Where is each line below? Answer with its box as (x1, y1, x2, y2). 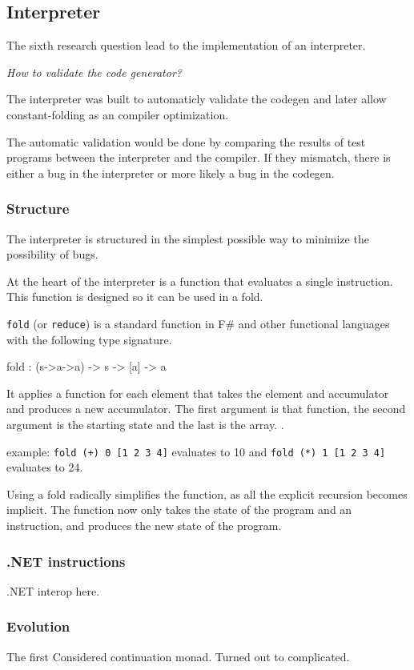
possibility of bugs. (6, 246, 98, 263)
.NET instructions (6, 551, 126, 571)
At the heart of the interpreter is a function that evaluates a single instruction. (6, 272, 393, 289)
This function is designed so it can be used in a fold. (6, 288, 263, 305)
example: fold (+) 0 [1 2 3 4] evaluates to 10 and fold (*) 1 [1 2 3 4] (6, 443, 386, 459)
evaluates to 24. (6, 459, 83, 475)
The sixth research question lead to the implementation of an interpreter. (6, 37, 366, 54)
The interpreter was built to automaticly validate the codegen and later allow (6, 90, 387, 107)
